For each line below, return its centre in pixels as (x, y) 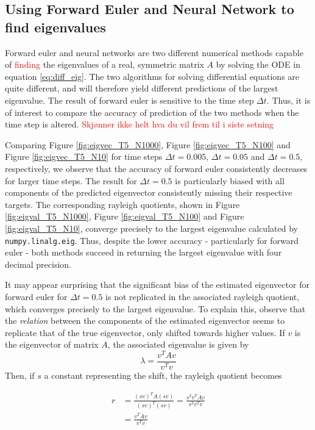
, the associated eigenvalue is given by (178, 344)
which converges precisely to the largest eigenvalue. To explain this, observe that (155, 308)
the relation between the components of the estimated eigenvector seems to (145, 321)
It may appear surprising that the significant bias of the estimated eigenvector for (157, 285)
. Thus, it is (288, 100)
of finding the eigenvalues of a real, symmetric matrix (104, 64)
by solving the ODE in (258, 64)
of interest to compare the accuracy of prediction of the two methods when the (152, 112)
